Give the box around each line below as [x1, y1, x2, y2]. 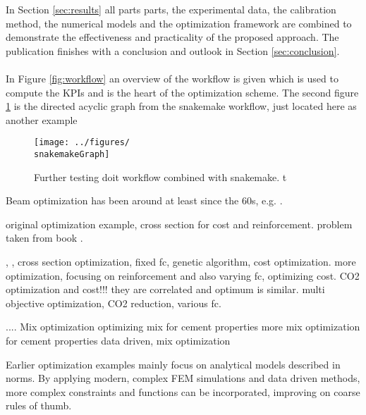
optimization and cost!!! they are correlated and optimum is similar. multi [6, 282, 325, 297]
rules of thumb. [6, 398, 72, 413]
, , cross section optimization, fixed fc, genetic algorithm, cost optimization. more [6, 254, 356, 269]
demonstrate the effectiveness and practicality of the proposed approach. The [6, 30, 339, 44]
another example [6, 112, 78, 127]
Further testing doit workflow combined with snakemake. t [34, 169, 287, 184]
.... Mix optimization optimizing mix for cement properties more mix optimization [6, 319, 360, 334]
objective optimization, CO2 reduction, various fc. [6, 295, 221, 310]
